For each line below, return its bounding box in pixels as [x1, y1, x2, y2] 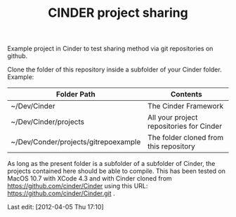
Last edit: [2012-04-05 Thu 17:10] [7, 203, 104, 211]
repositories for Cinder [147, 121, 223, 131]
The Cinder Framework [147, 101, 223, 111]
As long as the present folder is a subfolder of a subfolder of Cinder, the [7, 160, 216, 168]
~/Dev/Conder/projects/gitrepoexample [11, 137, 141, 147]
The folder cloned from [147, 133, 224, 143]
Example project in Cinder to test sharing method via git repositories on [7, 44, 214, 53]
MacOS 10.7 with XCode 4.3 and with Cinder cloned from [7, 174, 172, 183]
